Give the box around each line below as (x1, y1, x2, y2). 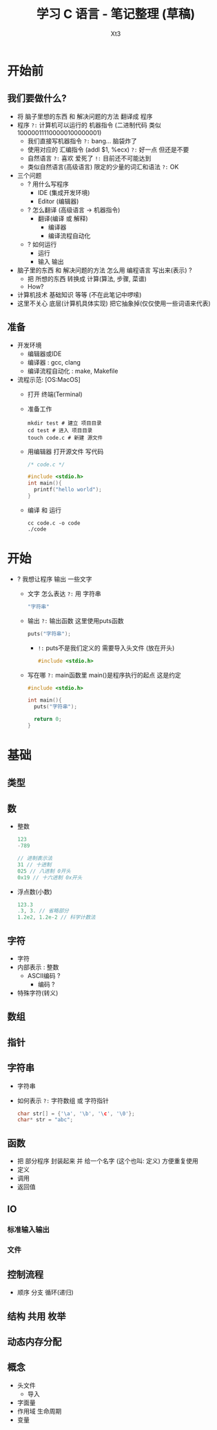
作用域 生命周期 (17, 1407, 62, 1415)
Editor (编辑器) (37, 197, 79, 205)
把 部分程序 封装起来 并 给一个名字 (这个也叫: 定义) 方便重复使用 (17, 1157, 198, 1165)
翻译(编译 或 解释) (37, 214, 88, 223)
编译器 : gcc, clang (27, 358, 81, 366)
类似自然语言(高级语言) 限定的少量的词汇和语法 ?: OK (27, 163, 179, 171)
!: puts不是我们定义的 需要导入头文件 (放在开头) (37, 644, 175, 652)
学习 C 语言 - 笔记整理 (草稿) (36, 6, 196, 22)
